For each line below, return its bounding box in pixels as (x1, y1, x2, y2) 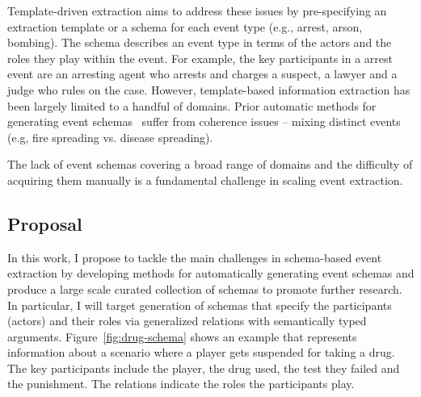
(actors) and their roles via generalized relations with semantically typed (7, 312, 367, 329)
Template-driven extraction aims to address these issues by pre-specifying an (7, 2, 387, 19)
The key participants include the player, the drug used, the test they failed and (7, 359, 400, 376)
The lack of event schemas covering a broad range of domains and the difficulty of (7, 156, 413, 173)
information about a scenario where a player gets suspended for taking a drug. (7, 344, 395, 361)
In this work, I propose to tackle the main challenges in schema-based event (7, 249, 382, 265)
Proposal (7, 211, 82, 236)
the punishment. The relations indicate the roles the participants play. (7, 375, 355, 392)
